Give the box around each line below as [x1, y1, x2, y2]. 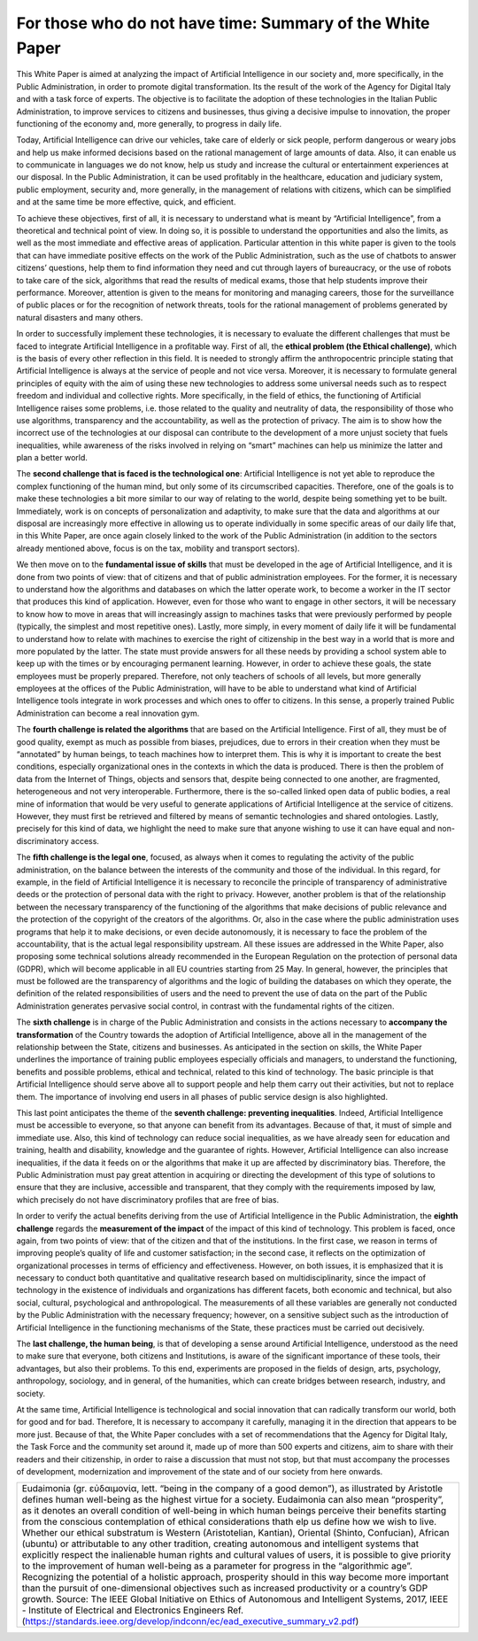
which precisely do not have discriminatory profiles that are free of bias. [16, 1194, 280, 1204]
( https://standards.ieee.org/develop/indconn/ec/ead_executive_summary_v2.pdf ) [21, 1615, 359, 1628]
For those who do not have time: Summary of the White [16, 13, 430, 33]
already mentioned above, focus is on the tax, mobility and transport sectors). [16, 543, 300, 553]
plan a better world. [16, 453, 89, 463]
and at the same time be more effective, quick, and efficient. [16, 197, 236, 207]
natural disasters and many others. [16, 312, 143, 322]
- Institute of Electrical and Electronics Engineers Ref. [21, 1604, 243, 1616]
